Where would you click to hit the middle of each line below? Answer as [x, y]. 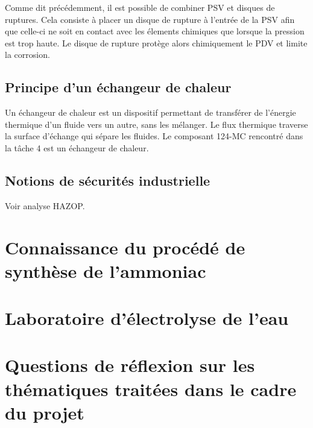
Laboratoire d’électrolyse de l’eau [147, 318]
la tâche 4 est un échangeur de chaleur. [77, 147]
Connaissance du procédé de [125, 247]
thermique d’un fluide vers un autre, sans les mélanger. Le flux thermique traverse [156, 124]
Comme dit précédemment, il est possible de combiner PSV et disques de [140, 7]
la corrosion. [27, 55]
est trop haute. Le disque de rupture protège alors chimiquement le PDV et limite [156, 42]
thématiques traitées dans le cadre [151, 389]
